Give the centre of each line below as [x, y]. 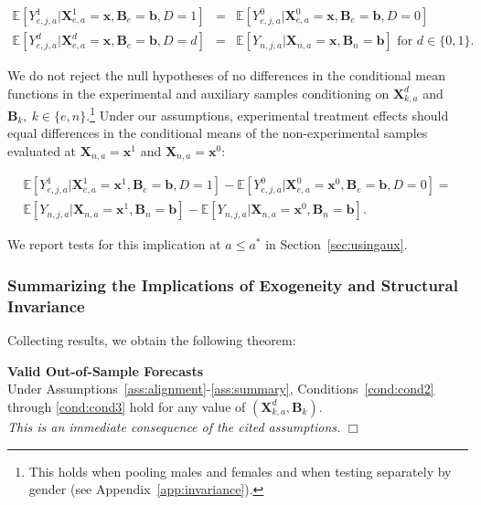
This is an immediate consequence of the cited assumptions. [174, 426]
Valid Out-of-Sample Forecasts [106, 370]
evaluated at [42, 150]
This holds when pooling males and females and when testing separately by [240, 471]
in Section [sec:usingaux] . [337, 244]
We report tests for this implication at [114, 244]
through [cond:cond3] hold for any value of [127, 406]
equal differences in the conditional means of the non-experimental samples [218, 133]
